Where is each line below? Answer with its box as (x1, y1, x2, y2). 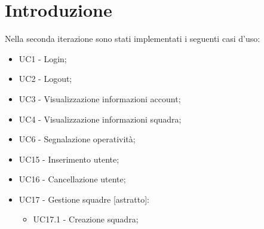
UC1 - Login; (19, 52, 67, 65)
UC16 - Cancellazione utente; (19, 173, 126, 185)
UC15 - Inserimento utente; (19, 152, 119, 165)
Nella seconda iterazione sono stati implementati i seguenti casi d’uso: (5, 32, 260, 45)
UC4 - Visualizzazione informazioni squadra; (19, 112, 182, 125)
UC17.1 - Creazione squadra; (33, 213, 139, 225)
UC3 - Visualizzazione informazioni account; (19, 92, 181, 105)
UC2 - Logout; (19, 72, 72, 85)
